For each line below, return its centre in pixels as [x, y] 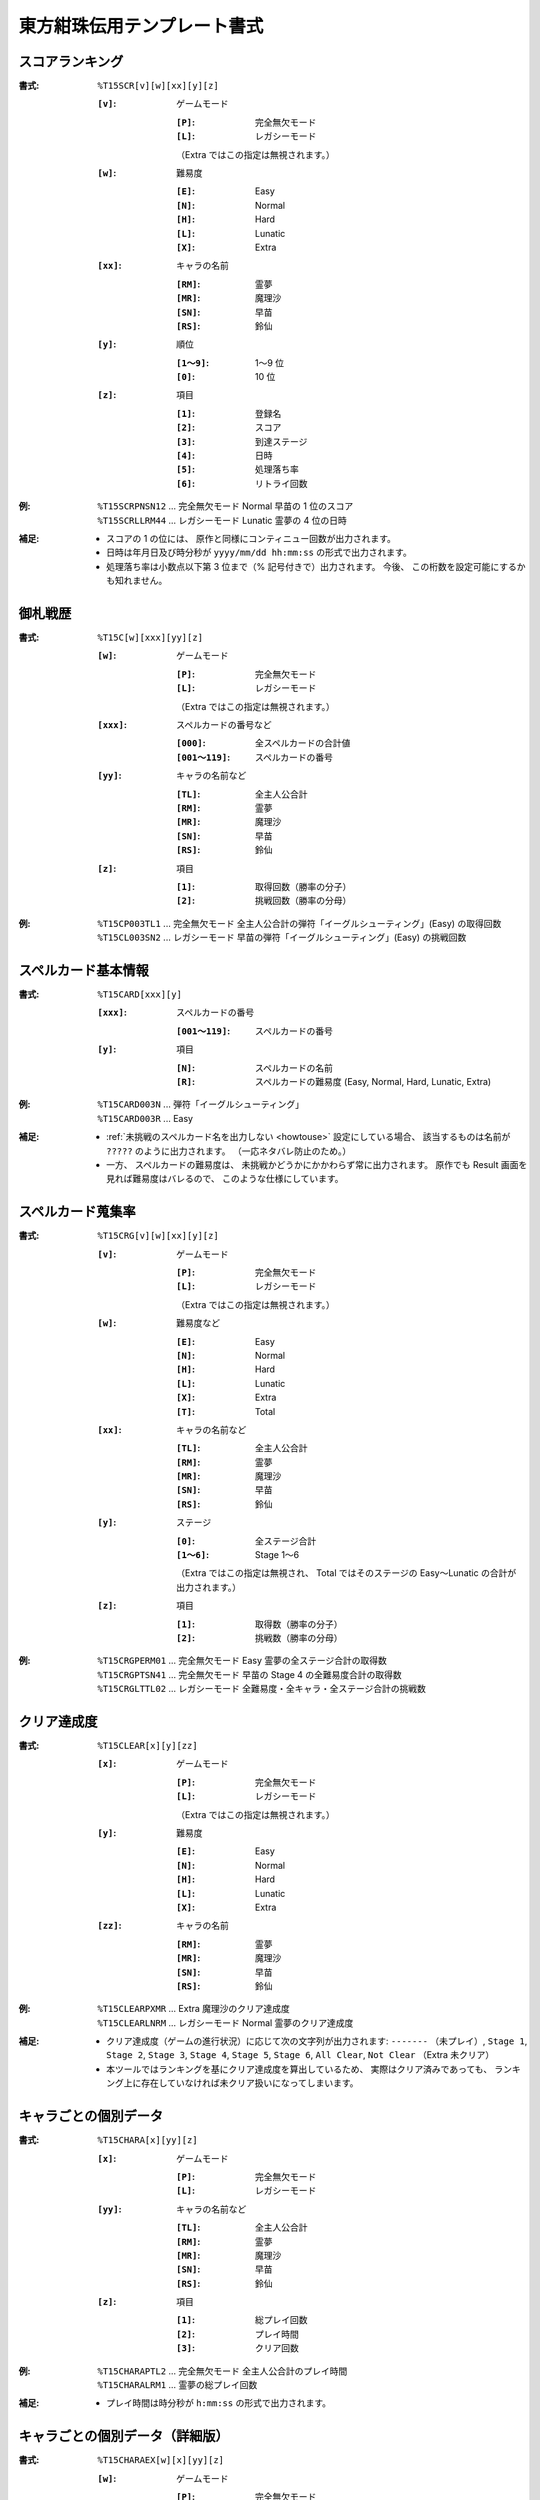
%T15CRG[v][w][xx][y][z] [158, 1236]
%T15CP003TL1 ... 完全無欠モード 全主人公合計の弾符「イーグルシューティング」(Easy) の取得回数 [299, 923]
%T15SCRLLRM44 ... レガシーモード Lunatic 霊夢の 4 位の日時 [222, 520]
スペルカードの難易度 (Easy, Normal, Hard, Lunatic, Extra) [373, 1081]
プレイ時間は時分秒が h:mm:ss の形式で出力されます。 [219, 2403]
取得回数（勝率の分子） [303, 886]
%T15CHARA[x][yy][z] [148, 2140]
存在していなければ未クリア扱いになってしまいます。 [249, 2083]
